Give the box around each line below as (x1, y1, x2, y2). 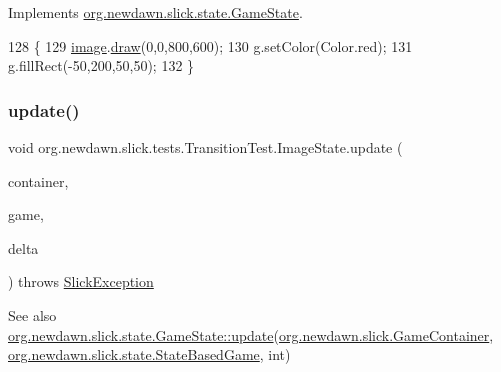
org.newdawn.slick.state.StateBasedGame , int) (8, 344, 291, 365)
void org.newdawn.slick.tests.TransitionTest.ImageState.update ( (8, 137, 403, 157)
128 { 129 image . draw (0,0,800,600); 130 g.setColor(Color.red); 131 (8, 35, 413, 56)
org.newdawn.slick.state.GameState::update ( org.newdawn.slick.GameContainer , (8, 324, 494, 345)
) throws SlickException (8, 271, 154, 292)
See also (8, 304, 57, 325)
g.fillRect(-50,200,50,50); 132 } (8, 55, 195, 76)
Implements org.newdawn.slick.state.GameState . (8, 2, 303, 22)
